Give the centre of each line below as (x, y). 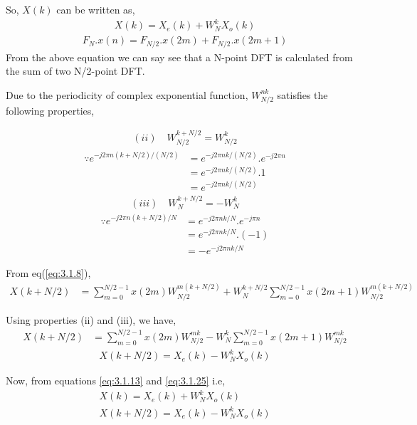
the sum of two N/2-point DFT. (75, 71)
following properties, (50, 110)
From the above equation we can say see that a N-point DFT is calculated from (179, 57)
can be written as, (96, 9)
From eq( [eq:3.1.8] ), (48, 273)
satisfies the (302, 94)
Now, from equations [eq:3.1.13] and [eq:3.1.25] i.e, (116, 381)
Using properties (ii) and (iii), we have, (91, 319)
